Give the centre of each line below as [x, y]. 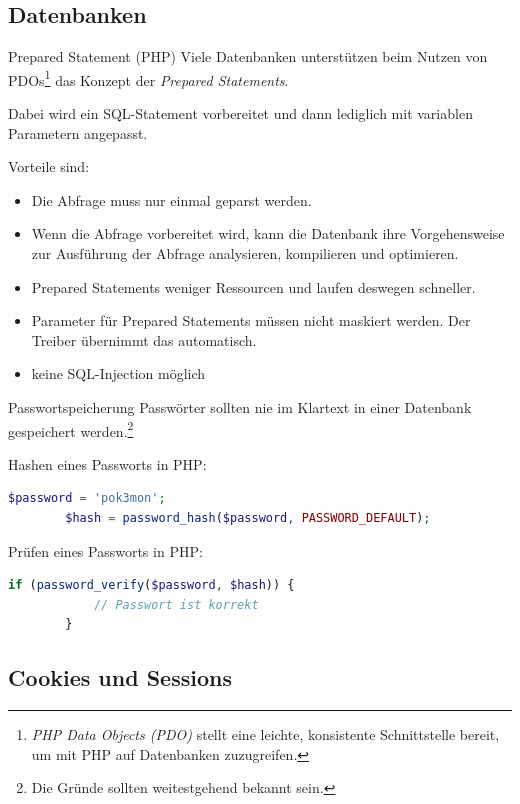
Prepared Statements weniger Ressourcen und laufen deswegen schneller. [253, 286]
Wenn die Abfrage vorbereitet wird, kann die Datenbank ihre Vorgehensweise [268, 233]
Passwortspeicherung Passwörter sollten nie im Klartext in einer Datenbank [240, 406]
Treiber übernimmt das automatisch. [144, 339]
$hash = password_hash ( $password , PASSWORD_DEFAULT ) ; [248, 518]
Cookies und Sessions [120, 677]
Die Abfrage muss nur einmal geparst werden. [171, 199]
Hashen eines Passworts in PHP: [107, 463]
